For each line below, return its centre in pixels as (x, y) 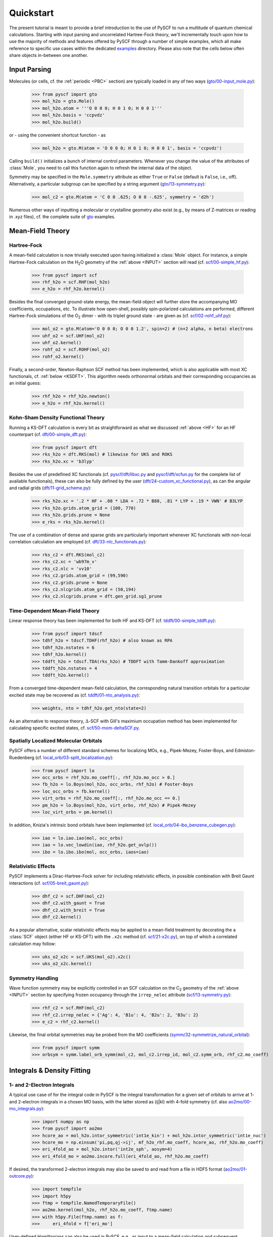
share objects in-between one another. (49, 55)
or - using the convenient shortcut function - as (58, 135)
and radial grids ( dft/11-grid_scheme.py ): (50, 488)
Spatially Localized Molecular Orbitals (56, 741)
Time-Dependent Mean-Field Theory (54, 611)
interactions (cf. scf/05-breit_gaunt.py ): (49, 883)
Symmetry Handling (34, 978)
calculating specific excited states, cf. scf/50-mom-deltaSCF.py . (75, 728)
